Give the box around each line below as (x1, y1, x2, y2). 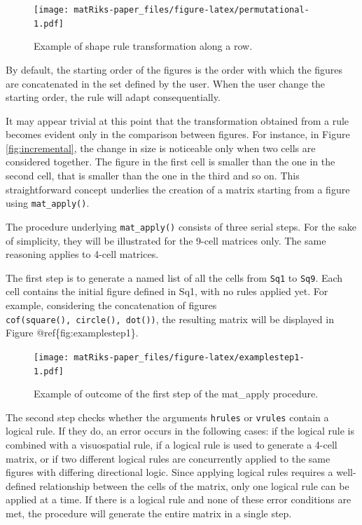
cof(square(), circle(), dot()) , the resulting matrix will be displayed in (6, 311, 334, 326)
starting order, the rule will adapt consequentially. (6, 90, 221, 104)
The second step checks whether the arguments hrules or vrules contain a (6, 409, 329, 424)
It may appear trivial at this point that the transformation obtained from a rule (6, 113, 349, 128)
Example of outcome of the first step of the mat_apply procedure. (34, 386, 319, 401)
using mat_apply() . (6, 196, 90, 210)
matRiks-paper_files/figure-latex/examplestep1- (74, 352, 305, 362)
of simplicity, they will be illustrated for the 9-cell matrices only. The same (6, 233, 326, 247)
